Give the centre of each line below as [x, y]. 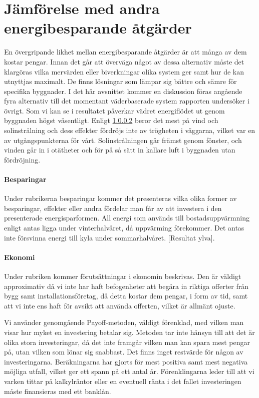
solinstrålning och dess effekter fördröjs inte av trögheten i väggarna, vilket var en [130, 130]
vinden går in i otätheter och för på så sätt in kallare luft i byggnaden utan [120, 150]
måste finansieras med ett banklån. [58, 391]
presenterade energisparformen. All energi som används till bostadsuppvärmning [127, 218]
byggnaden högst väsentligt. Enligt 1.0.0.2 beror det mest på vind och [111, 120]
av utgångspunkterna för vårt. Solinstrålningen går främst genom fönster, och [123, 140]
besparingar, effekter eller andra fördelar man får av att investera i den [113, 208]
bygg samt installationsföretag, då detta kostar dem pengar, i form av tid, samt [126, 296]
